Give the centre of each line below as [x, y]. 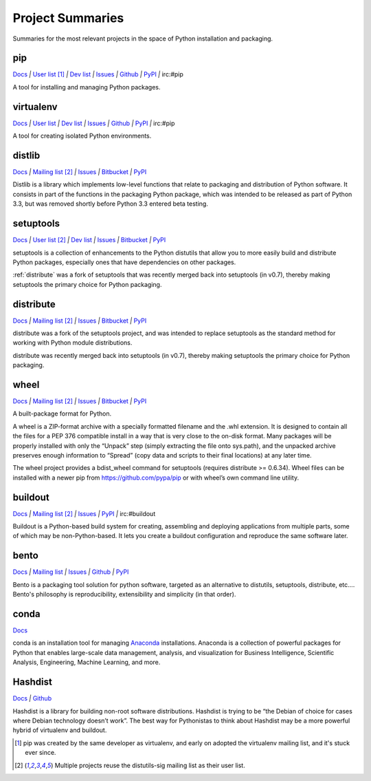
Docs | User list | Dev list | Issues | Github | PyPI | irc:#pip [94, 123]
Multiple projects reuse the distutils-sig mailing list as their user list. [150, 765]
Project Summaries [68, 18]
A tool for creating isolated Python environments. [82, 136]
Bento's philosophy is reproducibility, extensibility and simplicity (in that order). [124, 595]
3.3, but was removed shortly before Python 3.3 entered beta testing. [111, 204]
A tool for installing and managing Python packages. [87, 87]
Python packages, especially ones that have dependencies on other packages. [124, 262]
